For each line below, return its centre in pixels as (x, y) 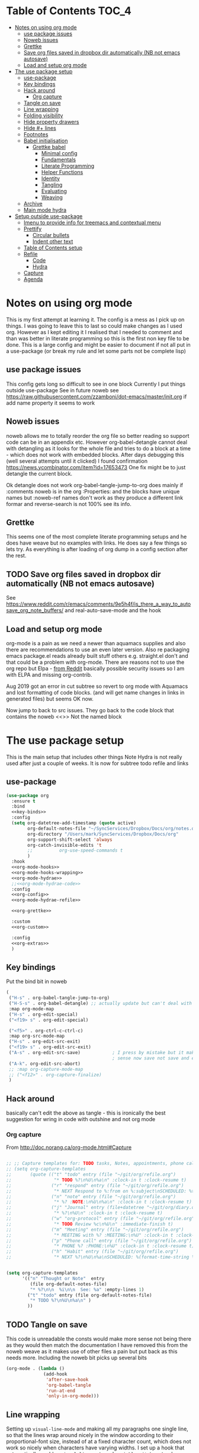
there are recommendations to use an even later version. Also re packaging (98, 649)
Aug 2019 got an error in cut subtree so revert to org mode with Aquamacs (97, 686)
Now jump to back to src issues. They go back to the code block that (90, 710)
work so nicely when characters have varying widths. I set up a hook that (95, 1448)
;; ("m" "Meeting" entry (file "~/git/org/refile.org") (95, 1230)
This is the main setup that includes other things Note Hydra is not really (94, 757)
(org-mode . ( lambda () (36, 1369)
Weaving (52, 197)
